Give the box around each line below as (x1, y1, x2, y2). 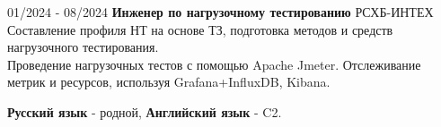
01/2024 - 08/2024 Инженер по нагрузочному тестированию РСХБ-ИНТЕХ (7, 3, 434, 21)
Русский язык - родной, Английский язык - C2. (7, 102, 282, 121)
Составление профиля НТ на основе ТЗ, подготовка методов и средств (7, 20, 393, 38)
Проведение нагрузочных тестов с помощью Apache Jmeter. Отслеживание (7, 55, 421, 73)
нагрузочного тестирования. (7, 38, 159, 56)
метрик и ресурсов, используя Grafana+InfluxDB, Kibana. (7, 72, 331, 91)
